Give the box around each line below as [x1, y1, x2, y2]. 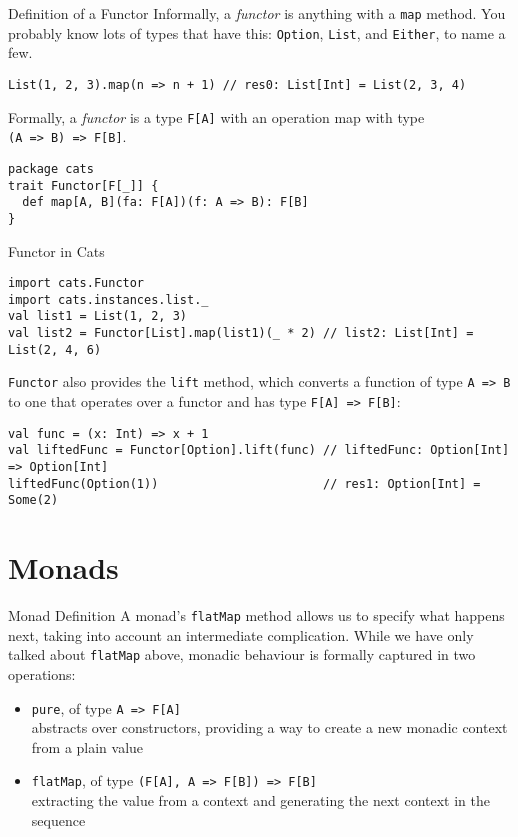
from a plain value [31, 736, 144, 757]
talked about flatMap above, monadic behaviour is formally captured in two [8, 644, 476, 665]
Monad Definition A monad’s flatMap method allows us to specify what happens [8, 605, 505, 626]
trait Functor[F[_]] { [8, 178, 159, 193]
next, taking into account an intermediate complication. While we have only [8, 624, 474, 645]
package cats [8, 161, 94, 176]
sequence [31, 809, 86, 830]
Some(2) [8, 493, 59, 508]
